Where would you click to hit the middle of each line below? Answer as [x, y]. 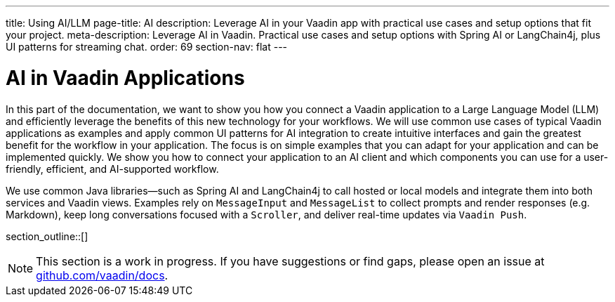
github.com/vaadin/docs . [102, 275]
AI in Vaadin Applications [125, 78]
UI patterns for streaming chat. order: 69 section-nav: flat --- [147, 47]
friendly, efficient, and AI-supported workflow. [112, 169]
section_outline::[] [47, 236]
